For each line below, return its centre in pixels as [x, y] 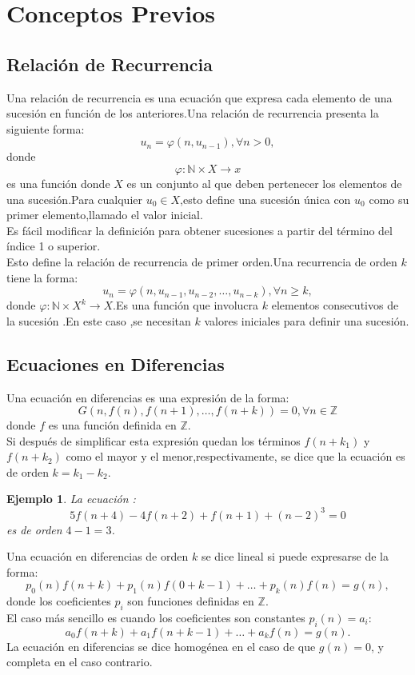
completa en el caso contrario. [80, 662]
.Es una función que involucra [186, 305]
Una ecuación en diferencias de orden [98, 556]
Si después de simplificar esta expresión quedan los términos [154, 440]
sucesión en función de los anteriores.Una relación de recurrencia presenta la [193, 113]
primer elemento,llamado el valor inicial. [105, 215]
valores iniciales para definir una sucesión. [307, 320]
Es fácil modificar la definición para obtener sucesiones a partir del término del [200, 230]
